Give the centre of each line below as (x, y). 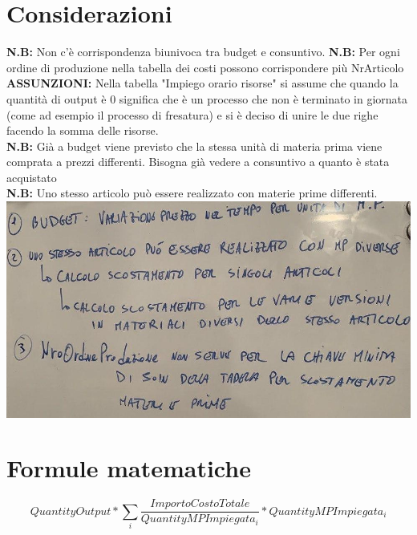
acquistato (32, 177)
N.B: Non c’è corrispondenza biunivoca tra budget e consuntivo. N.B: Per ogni (203, 52)
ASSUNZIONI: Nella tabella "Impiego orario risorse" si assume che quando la (202, 83)
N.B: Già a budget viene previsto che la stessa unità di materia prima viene (194, 146)
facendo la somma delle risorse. (83, 130)
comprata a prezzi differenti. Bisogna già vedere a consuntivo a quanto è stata (198, 162)
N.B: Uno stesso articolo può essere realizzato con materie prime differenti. (192, 193)
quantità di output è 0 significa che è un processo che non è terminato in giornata (207, 98)
